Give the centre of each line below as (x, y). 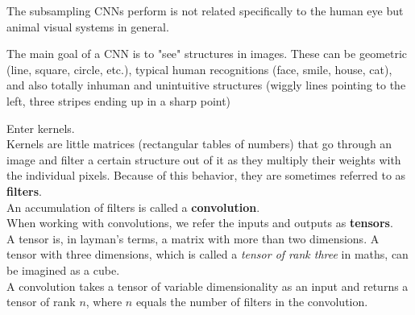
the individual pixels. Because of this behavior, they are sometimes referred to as (206, 175)
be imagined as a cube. (63, 269)
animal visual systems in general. (88, 26)
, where (104, 302)
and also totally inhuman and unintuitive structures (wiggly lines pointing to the (206, 85)
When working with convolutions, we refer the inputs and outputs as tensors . (200, 223)
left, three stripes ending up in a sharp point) (119, 100)
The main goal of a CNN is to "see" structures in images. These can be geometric (207, 54)
